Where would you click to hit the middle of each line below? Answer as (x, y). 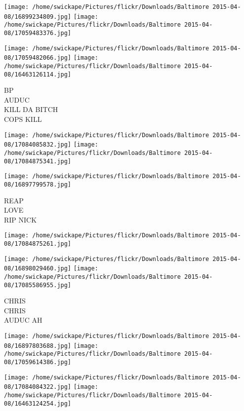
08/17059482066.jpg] (38, 58)
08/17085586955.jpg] (38, 285)
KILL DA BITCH (31, 109)
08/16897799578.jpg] (38, 184)
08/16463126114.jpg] (38, 74)
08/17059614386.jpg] (38, 362)
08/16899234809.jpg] (38, 17)
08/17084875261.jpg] (38, 244)
